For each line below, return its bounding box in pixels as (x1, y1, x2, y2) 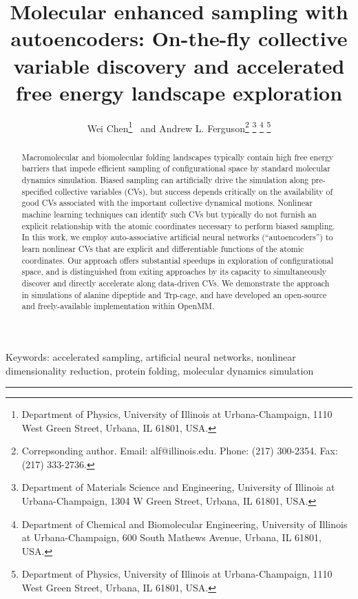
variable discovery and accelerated (13, 51, 345, 79)
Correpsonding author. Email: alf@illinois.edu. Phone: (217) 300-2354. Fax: (21, 443, 338, 458)
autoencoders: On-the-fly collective (10, 24, 348, 52)
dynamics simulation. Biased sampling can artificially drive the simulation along (21, 174, 309, 186)
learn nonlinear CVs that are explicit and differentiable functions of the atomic (21, 242, 304, 254)
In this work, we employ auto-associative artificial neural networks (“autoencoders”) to (21, 231, 333, 243)
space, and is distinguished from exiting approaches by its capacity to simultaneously (21, 266, 326, 277)
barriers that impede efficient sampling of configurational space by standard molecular (21, 162, 330, 174)
